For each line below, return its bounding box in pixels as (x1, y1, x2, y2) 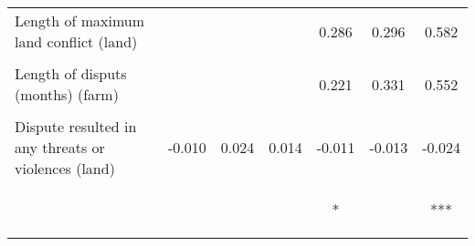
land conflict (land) (15, 31, 138, 52)
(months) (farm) (15, 84, 119, 105)
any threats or (15, 137, 105, 158)
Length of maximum (15, 10, 145, 31)
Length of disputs (15, 63, 127, 84)
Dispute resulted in (15, 116, 137, 137)
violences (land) (15, 158, 115, 179)
